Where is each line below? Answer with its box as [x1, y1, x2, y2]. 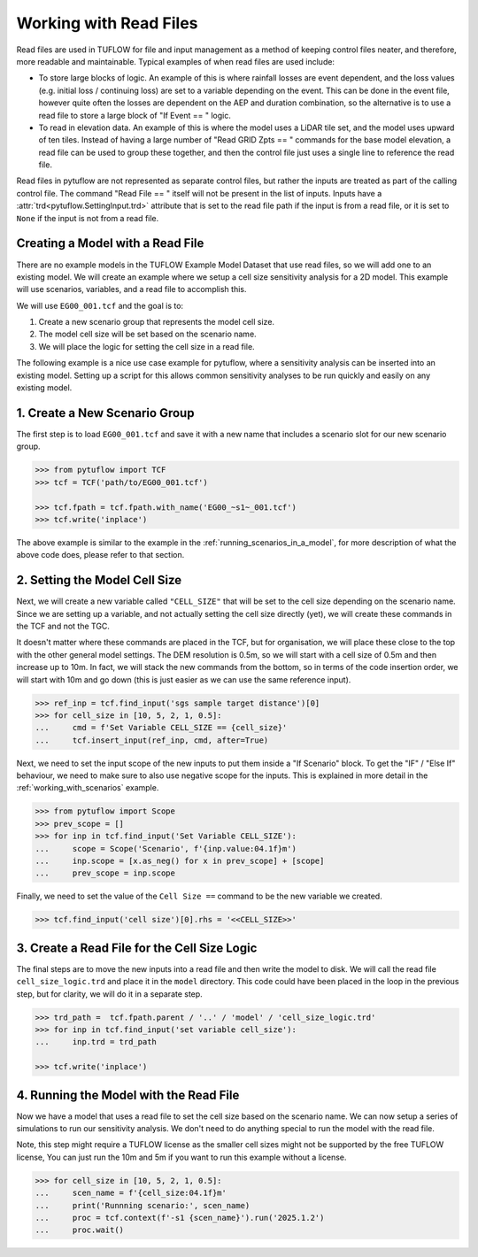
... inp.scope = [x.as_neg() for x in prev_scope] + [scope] [35, 855, 325, 866]
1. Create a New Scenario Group [16, 405, 195, 420]
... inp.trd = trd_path [35, 1037, 157, 1047]
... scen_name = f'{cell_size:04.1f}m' [35, 1188, 227, 1199]
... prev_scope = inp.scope [35, 868, 176, 878]
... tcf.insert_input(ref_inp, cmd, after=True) [35, 735, 269, 745]
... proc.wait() [35, 1225, 124, 1235]
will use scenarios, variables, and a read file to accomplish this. [16, 284, 247, 295]
